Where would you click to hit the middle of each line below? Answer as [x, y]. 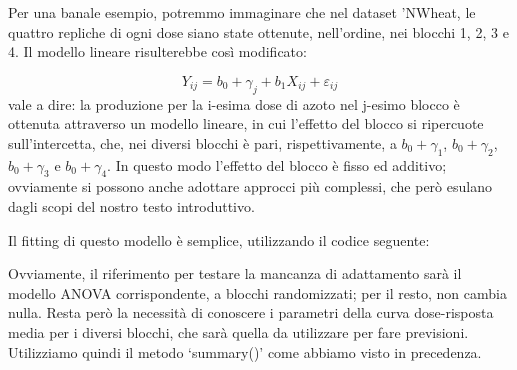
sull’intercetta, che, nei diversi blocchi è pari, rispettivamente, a [202, 142]
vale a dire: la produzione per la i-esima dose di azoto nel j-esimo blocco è [234, 103]
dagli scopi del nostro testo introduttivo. [131, 205]
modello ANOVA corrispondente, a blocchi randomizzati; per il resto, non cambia [257, 292]
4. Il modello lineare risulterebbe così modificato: [157, 51]
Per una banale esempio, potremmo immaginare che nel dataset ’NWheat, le [242, 12]
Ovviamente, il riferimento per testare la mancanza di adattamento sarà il [235, 273]
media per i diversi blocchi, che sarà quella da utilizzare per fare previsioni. [238, 331]
